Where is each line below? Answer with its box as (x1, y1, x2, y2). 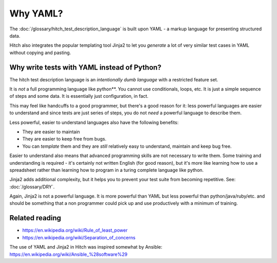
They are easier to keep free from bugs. (22, 136, 107, 142)
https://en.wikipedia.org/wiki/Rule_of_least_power (22, 227, 128, 234)
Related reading (9, 214, 62, 222)
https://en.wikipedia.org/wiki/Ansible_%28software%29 (9, 251, 128, 257)
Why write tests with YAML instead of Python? (9, 63, 162, 72)
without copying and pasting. (9, 49, 71, 56)
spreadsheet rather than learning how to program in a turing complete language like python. (9, 167, 204, 173)
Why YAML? (9, 8, 64, 19)
